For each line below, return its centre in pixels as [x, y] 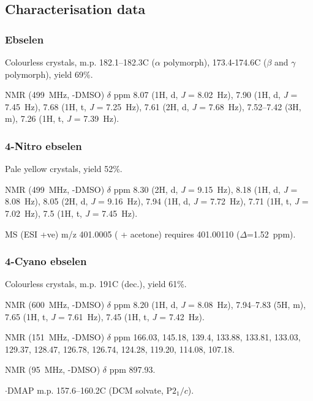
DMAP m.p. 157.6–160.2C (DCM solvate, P [90, 390]
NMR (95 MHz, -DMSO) [53, 369]
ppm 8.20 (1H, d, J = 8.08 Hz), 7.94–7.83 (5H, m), [210, 304]
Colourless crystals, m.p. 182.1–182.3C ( [80, 62]
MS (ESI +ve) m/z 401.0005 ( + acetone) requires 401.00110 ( [123, 234]
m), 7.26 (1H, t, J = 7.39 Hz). [62, 118]
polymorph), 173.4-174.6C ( [215, 62]
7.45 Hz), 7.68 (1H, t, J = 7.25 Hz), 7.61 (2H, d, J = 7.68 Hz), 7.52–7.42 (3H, [153, 106]
